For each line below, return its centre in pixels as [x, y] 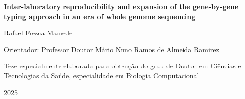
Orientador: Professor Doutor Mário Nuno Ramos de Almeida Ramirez [112, 49]
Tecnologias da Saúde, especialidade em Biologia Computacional [102, 75]
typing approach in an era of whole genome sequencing [100, 16]
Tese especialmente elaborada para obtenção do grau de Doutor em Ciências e [122, 66]
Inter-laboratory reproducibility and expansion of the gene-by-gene [121, 6]
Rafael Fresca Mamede [38, 33]
